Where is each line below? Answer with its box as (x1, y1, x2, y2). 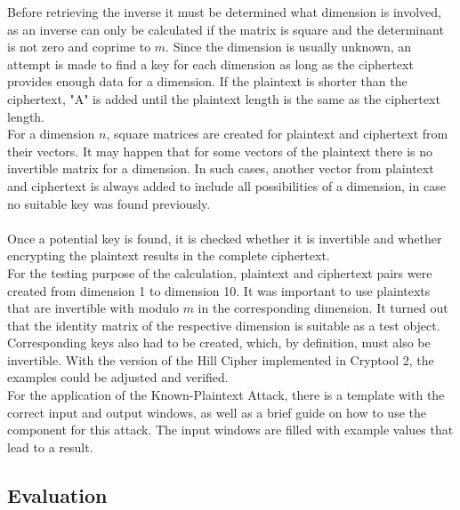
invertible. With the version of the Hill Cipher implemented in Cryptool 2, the (7, 350, 434, 369)
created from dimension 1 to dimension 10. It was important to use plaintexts (7, 281, 431, 299)
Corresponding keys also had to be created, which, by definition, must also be (7, 333, 431, 352)
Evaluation (7, 481, 108, 508)
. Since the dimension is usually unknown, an (165, 37, 412, 56)
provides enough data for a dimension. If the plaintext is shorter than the (7, 72, 408, 91)
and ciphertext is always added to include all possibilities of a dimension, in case (7, 176, 446, 195)
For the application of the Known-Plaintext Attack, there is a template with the (7, 386, 445, 404)
